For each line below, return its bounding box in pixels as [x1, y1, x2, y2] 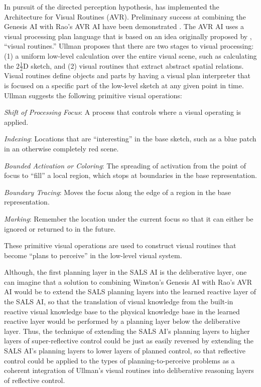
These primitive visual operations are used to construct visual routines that [4, 240, 236, 251]
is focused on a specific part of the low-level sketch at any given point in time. [4, 80, 244, 90]
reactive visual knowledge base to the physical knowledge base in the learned [4, 306, 240, 316]
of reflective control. [4, 374, 65, 385]
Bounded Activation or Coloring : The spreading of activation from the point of [4, 160, 246, 170]
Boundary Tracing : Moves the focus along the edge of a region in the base [4, 186, 231, 197]
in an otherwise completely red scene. [4, 143, 119, 153]
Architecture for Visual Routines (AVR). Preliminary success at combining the [4, 11, 246, 22]
